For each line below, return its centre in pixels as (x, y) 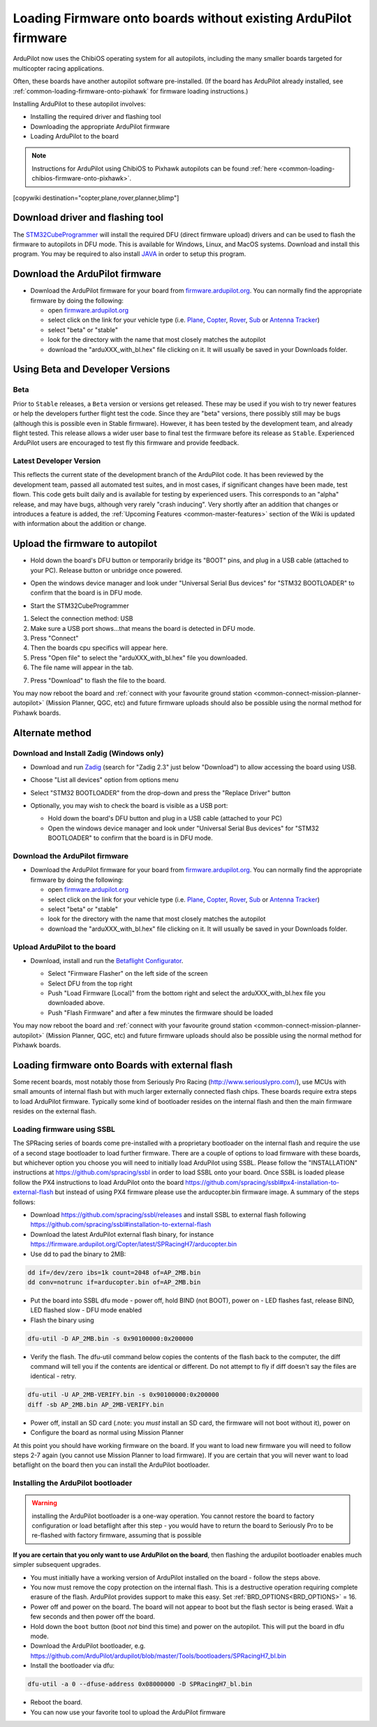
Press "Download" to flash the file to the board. (98, 680)
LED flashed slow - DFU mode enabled (86, 1310)
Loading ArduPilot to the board (74, 136)
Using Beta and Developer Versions (91, 370)
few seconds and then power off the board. (93, 1616)
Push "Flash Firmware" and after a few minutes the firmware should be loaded (161, 1012)
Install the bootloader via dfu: (73, 1665)
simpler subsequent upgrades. (57, 1565)
